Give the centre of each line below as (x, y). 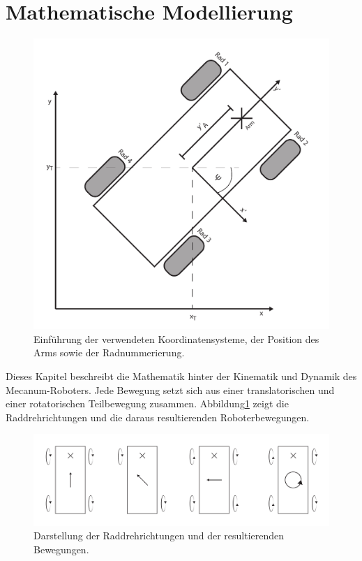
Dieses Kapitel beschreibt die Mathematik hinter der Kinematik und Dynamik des (181, 376)
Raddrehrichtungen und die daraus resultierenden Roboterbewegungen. (158, 417)
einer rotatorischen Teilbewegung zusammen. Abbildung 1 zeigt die (147, 403)
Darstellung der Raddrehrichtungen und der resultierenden (159, 535)
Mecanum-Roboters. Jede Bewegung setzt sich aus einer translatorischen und (170, 389)
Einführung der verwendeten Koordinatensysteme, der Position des (176, 338)
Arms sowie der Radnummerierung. (109, 352)
